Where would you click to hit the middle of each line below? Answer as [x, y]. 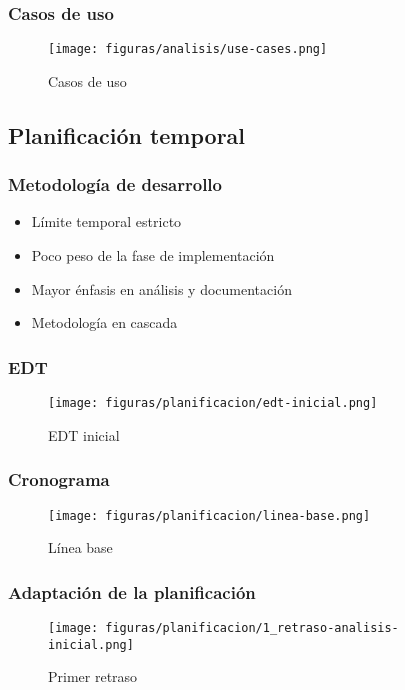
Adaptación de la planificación [132, 591]
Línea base [80, 547]
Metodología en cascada [104, 322]
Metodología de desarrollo [115, 184]
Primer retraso [93, 676]
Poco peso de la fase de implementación [153, 255]
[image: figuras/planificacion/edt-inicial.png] [213, 403]
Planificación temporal [127, 134]
